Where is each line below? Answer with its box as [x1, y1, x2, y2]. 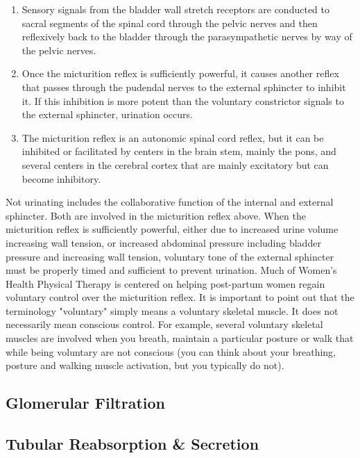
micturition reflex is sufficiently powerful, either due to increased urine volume [6, 222, 338, 236]
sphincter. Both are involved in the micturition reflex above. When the [6, 208, 306, 222]
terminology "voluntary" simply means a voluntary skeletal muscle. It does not [6, 303, 338, 318]
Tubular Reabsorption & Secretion [6, 433, 259, 455]
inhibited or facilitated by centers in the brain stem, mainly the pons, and [22, 144, 336, 158]
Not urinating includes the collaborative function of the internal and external [6, 195, 334, 209]
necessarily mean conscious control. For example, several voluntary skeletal [6, 317, 323, 332]
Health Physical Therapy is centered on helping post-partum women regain [6, 276, 325, 291]
